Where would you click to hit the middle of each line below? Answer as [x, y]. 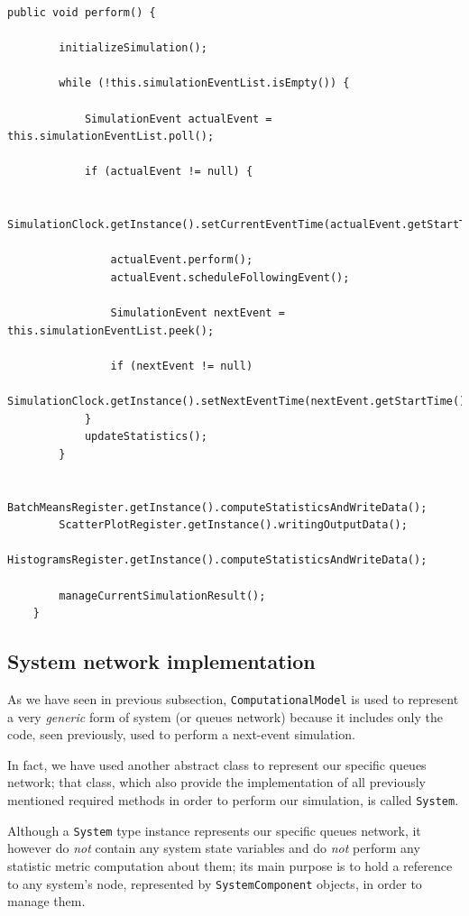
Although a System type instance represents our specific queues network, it [214, 830]
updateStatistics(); [146, 437]
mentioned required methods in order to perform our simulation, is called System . [233, 800]
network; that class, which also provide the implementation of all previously [216, 782]
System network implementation [161, 661]
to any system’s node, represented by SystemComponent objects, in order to [215, 883]
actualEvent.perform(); [182, 260]
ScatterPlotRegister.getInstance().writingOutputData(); [233, 525]
